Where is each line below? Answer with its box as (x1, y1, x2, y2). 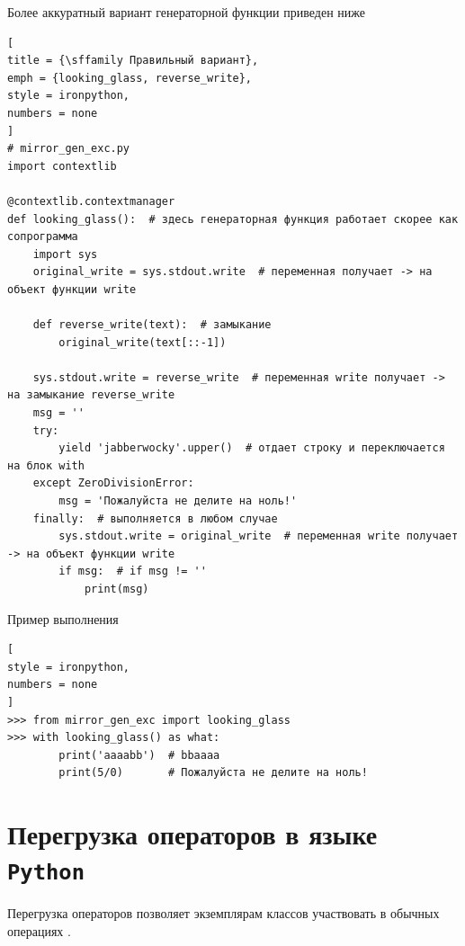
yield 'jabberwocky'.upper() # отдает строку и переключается (58, 442, 445, 455)
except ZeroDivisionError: (32, 477, 194, 490)
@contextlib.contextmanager (7, 194, 175, 208)
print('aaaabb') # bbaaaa (58, 748, 220, 762)
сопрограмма (7, 230, 78, 244)
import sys (32, 247, 98, 261)
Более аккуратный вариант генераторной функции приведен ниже (7, 3, 365, 21)
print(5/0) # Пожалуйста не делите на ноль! (58, 766, 368, 780)
